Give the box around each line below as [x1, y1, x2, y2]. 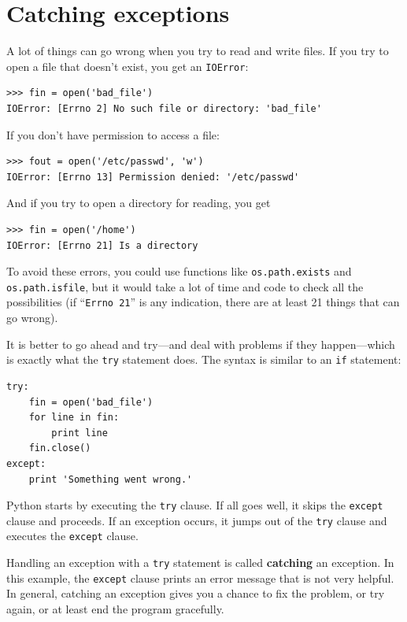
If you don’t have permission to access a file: [6, 126, 220, 143]
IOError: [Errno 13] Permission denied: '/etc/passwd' [6, 171, 300, 183]
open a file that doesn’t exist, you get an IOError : [6, 57, 249, 74]
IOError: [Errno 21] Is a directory [6, 239, 198, 251]
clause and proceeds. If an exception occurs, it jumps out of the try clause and [6, 512, 387, 528]
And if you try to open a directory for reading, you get [6, 194, 271, 211]
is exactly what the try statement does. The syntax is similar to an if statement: [6, 351, 401, 368]
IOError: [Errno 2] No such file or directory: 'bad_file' [6, 102, 322, 114]
